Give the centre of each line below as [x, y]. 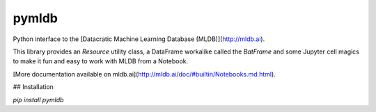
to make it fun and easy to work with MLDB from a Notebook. [101, 61]
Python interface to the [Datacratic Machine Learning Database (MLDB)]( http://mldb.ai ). [139, 39]
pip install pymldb [38, 99]
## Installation [33, 87]
